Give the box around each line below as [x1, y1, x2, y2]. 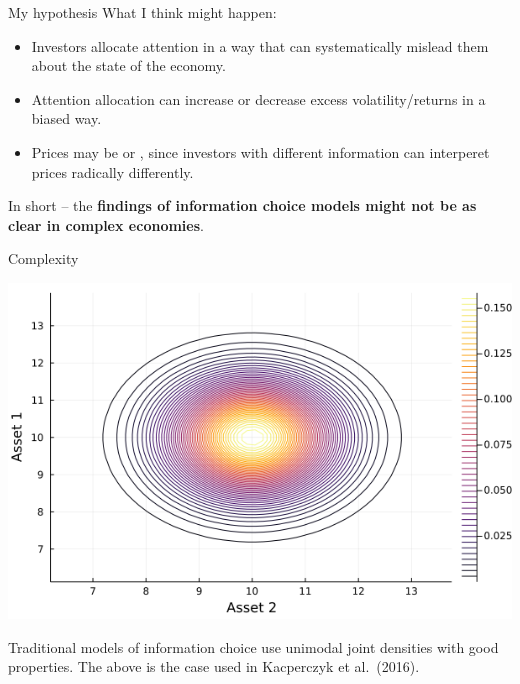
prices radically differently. [31, 161, 194, 182]
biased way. [31, 108, 102, 129]
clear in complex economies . [8, 214, 204, 235]
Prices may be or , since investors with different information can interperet [31, 141, 490, 162]
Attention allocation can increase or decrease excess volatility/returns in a [31, 88, 486, 109]
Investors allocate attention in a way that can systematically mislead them [31, 35, 489, 56]
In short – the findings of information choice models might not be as [8, 195, 477, 216]
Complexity [8, 248, 79, 269]
